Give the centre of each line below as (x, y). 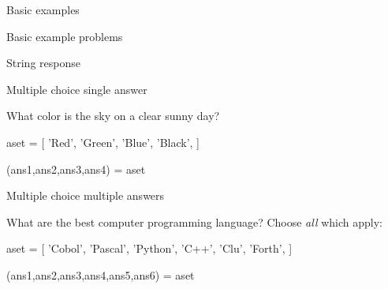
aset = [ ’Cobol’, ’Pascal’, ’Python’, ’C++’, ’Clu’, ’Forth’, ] (149, 248)
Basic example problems (65, 36)
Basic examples (43, 9)
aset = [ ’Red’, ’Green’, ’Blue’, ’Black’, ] (103, 142)
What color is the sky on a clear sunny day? (113, 116)
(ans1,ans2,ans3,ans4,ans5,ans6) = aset (101, 274)
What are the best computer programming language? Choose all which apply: (194, 221)
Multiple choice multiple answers (86, 195)
